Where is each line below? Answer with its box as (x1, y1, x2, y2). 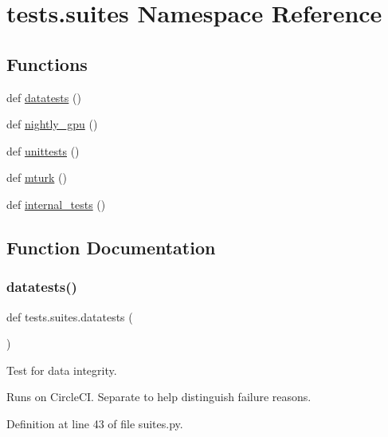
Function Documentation (6, 234, 216, 259)
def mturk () (6, 169, 67, 186)
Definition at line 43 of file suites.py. (6, 415, 183, 431)
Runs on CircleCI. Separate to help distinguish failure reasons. (6, 388, 312, 405)
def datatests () (6, 89, 81, 105)
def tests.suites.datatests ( (6, 308, 133, 325)
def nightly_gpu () (6, 116, 98, 132)
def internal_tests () (6, 195, 106, 212)
